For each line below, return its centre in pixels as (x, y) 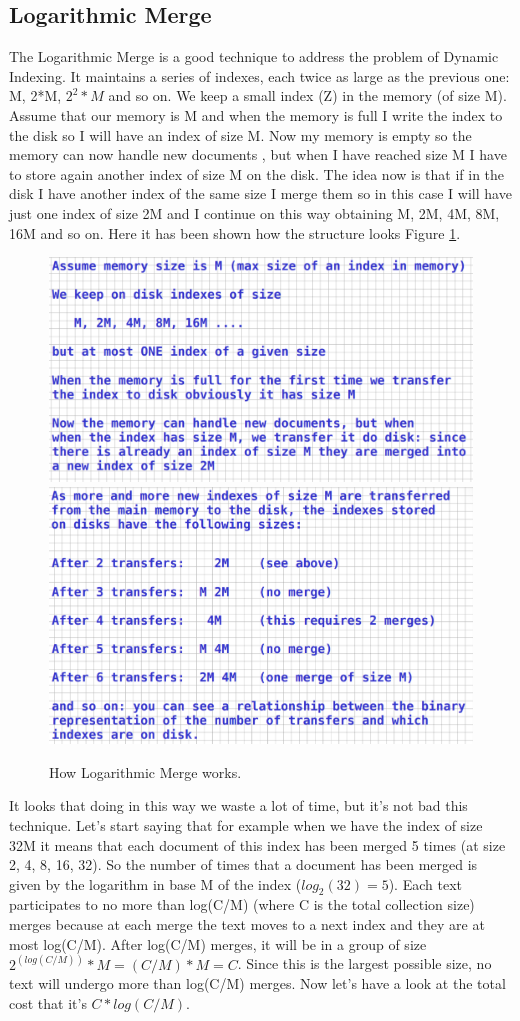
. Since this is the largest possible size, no (364, 963)
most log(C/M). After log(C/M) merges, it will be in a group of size (218, 943)
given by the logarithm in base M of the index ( (155, 883)
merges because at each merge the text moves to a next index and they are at (247, 924)
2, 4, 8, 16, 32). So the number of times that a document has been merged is (243, 864)
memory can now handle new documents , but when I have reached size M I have (258, 154)
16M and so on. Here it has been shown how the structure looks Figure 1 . (235, 232)
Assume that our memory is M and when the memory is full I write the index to (256, 114)
